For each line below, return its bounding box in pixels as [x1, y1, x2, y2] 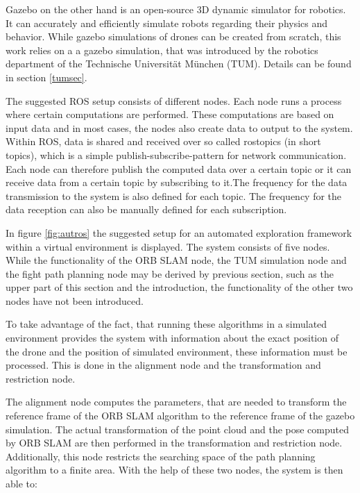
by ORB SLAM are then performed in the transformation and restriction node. [6, 435, 343, 450]
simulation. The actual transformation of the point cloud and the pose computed [6, 421, 350, 436]
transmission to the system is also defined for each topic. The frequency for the [6, 188, 342, 203]
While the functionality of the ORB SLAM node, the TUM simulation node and [6, 253, 347, 267]
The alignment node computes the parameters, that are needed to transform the [6, 394, 347, 409]
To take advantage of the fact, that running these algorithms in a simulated [6, 317, 327, 331]
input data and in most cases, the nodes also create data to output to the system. [6, 120, 353, 135]
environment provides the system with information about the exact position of [6, 331, 338, 345]
